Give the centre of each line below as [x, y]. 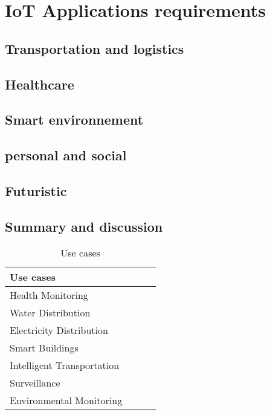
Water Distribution [50, 313]
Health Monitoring [49, 295]
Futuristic [36, 190]
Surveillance [35, 383]
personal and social [66, 155]
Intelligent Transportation [65, 365]
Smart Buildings [44, 348]
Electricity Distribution [59, 330]
